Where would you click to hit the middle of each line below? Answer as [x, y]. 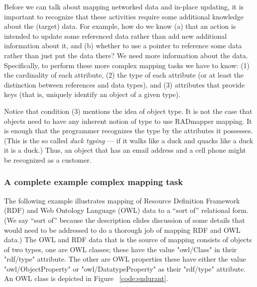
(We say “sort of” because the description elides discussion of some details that [125, 220]
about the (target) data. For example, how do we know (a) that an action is [120, 26]
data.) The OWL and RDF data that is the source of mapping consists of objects [128, 239]
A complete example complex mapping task [94, 182]
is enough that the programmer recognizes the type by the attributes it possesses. [128, 131]
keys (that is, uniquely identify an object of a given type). [92, 94]
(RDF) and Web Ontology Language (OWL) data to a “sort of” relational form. [126, 210]
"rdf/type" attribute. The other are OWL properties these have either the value [125, 259]
